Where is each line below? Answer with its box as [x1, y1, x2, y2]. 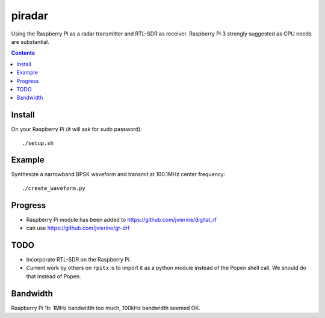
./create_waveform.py [22, 185, 85, 192]
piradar [11, 9, 48, 22]
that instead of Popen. [26, 272, 81, 280]
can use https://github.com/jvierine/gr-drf [26, 224, 131, 231]
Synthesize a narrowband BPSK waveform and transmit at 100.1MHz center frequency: [11, 171, 226, 178]
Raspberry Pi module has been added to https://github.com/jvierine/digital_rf [26, 216, 217, 223]
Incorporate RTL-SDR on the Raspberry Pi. [26, 256, 132, 263]
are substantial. [11, 38, 49, 45]
